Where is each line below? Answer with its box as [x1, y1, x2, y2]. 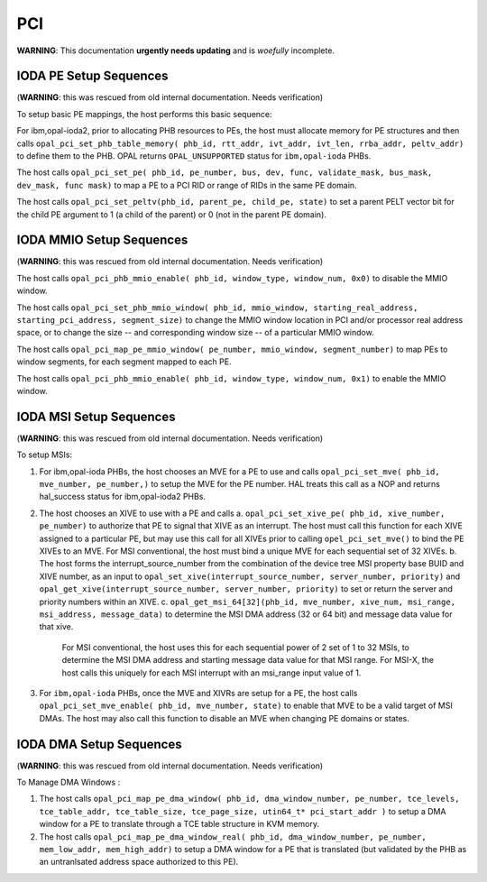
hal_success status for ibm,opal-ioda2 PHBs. [39, 492, 207, 502]
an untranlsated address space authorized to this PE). [39, 857, 239, 868]
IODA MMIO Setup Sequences [16, 233, 188, 248]
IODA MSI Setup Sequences [16, 409, 176, 424]
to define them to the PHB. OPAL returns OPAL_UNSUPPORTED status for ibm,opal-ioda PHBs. [16, 151, 372, 161]
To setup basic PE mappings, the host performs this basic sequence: [16, 108, 272, 119]
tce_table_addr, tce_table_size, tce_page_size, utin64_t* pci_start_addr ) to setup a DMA [39, 805, 446, 816]
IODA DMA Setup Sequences [16, 736, 182, 752]
